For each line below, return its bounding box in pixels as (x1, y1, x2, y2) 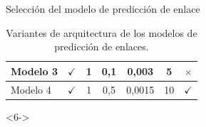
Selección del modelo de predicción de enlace (6, 1, 200, 16)
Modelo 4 (11, 82, 51, 96)
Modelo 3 (11, 63, 58, 78)
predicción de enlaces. (54, 39, 149, 54)
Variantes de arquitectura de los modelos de (6, 25, 197, 40)
